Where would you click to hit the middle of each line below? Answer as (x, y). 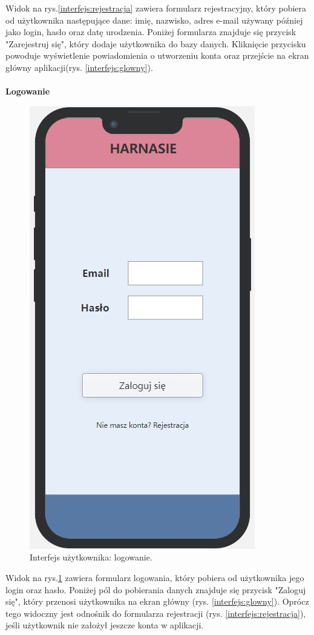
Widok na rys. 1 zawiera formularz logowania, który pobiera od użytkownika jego (155, 577)
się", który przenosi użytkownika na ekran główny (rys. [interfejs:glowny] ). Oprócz (157, 601)
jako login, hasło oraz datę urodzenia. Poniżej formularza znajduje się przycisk (151, 32)
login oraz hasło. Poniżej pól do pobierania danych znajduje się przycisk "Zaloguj (156, 589)
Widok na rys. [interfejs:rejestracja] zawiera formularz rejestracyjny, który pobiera (156, 8)
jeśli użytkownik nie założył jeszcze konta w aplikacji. (105, 625)
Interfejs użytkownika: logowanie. (91, 557)
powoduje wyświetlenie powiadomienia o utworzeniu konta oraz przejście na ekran (157, 55)
